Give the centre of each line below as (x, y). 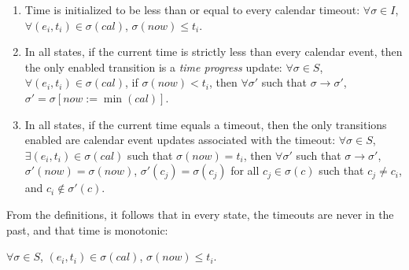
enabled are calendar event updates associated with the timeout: (180, 140)
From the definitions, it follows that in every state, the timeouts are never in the (200, 214)
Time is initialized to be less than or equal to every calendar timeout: (192, 9)
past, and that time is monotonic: (87, 229)
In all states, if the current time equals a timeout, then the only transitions (206, 124)
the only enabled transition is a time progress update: (153, 67)
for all (245, 170)
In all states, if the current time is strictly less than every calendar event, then (214, 52)
